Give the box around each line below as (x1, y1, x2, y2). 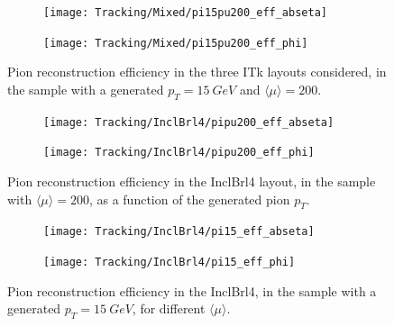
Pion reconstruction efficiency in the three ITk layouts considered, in (7, 62, 387, 81)
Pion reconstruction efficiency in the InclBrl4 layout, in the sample (7, 172, 376, 191)
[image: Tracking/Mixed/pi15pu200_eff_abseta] (43, 6, 327, 19)
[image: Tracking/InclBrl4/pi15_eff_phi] (43, 256, 296, 269)
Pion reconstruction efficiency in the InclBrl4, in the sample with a (7, 281, 377, 300)
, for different (132, 299, 206, 318)
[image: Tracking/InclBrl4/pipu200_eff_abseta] (43, 115, 334, 129)
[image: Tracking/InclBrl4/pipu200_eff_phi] (43, 146, 315, 159)
